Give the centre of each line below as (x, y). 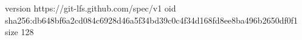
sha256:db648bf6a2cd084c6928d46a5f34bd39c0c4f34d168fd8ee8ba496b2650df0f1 (151, 20)
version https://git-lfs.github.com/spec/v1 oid (91, 8)
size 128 (19, 32)
